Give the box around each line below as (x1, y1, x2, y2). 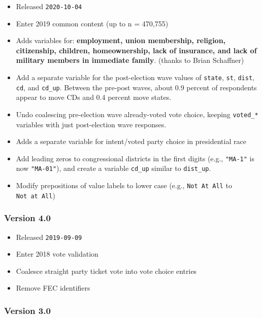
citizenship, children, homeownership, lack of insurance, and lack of (16, 45, 257, 55)
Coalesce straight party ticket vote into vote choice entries (16, 265, 197, 276)
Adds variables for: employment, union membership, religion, (16, 35, 226, 46)
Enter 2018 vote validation (16, 249, 99, 259)
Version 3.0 (4, 304, 51, 316)
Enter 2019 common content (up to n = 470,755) (16, 18, 169, 28)
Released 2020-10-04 (16, 1, 82, 11)
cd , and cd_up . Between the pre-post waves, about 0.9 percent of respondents (16, 82, 257, 92)
